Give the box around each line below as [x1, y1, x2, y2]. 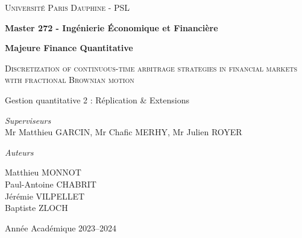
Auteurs [5, 145, 34, 158]
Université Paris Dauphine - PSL [5, 1, 130, 13]
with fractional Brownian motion [5, 73, 134, 86]
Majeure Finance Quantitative [5, 41, 133, 54]
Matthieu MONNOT [5, 166, 81, 178]
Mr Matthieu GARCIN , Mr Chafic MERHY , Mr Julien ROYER [5, 126, 242, 138]
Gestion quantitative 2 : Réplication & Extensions [5, 93, 190, 106]
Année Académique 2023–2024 [5, 221, 117, 234]
